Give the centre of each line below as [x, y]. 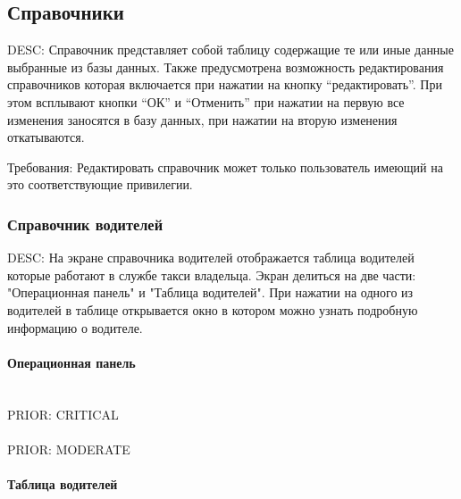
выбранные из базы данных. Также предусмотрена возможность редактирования [226, 67]
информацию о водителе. [75, 327]
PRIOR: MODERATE [69, 449]
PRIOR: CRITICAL [63, 414]
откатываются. [46, 137]
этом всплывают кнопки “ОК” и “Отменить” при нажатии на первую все [206, 101]
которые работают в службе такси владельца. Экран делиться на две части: [212, 274]
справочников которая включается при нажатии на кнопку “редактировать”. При [225, 84]
